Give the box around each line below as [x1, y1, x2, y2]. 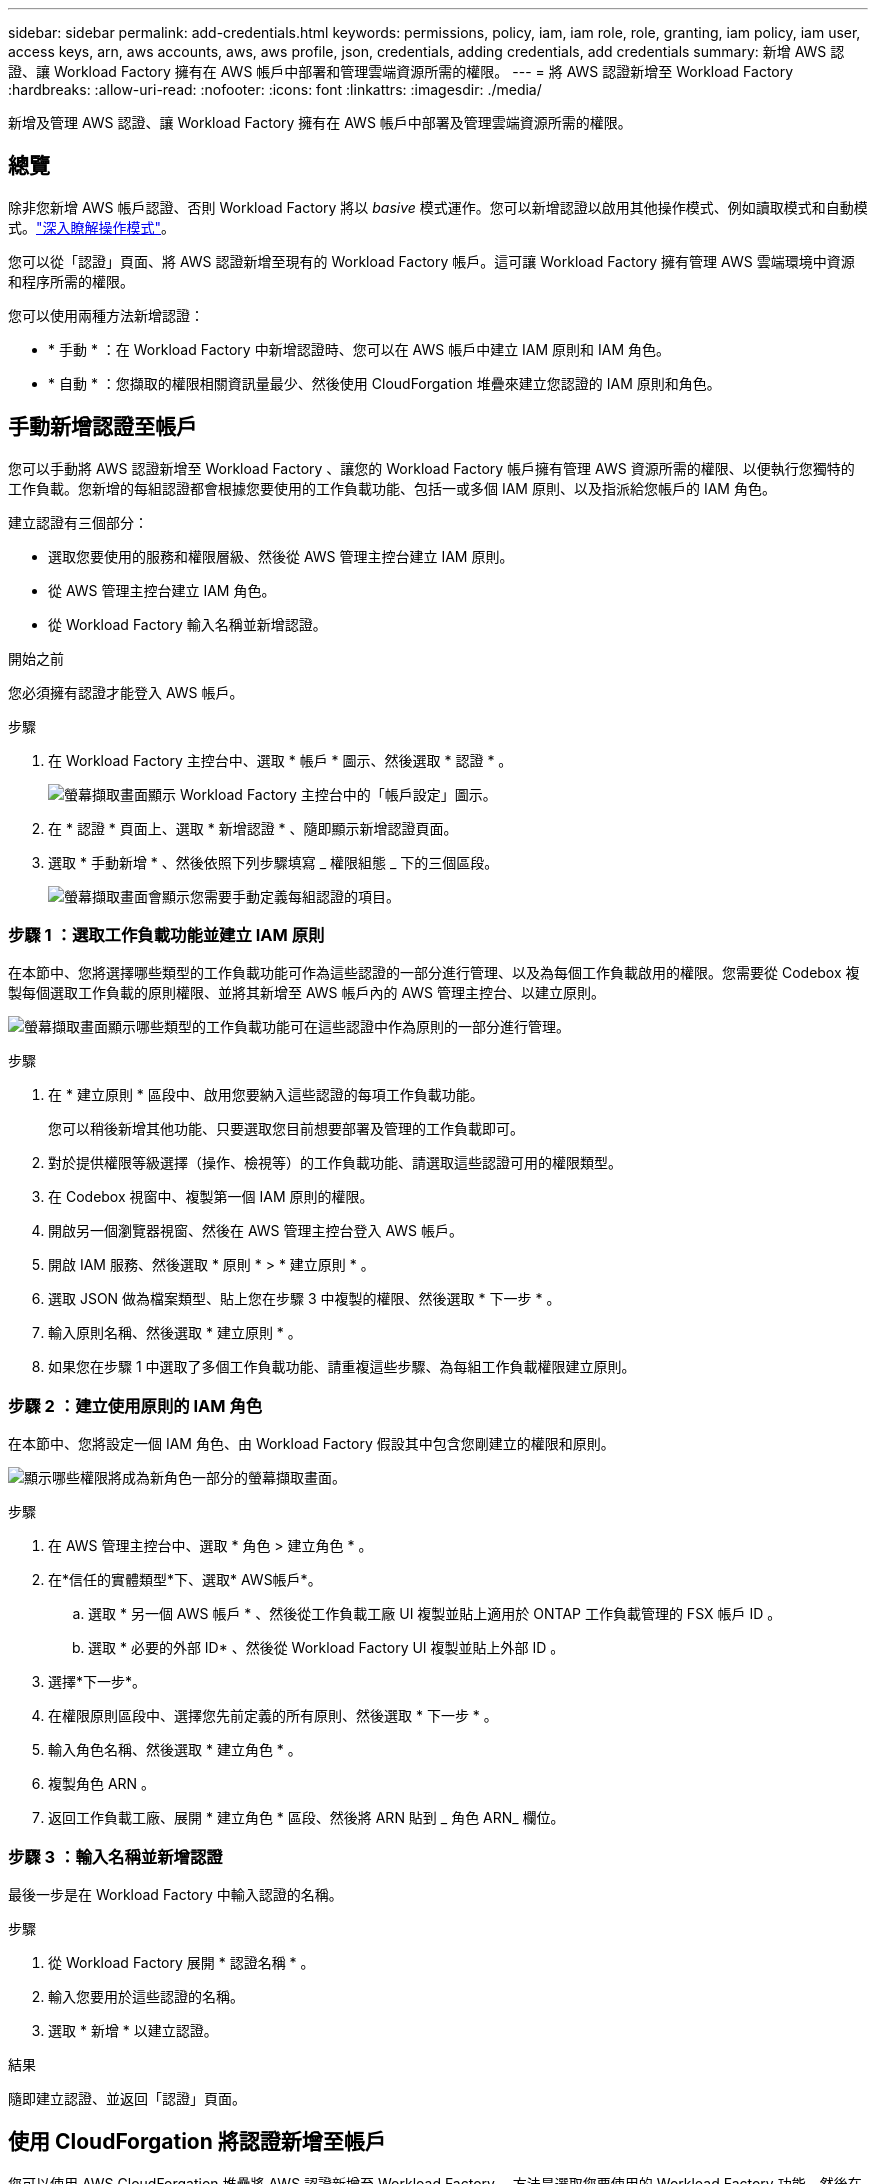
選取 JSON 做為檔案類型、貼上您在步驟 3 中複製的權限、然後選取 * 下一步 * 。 [48, 1290, 561, 1308]
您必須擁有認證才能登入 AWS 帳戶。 [8, 683, 244, 701]
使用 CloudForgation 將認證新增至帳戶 [8, 2129, 386, 2155]
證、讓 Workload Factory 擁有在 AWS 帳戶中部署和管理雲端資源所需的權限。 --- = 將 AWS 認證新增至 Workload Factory [8, 63, 794, 80]
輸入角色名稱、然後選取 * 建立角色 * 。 [48, 1741, 302, 1759]
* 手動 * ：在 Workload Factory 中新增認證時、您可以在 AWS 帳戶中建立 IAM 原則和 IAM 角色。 [48, 340, 671, 358]
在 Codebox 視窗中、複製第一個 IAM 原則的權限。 [48, 1188, 374, 1206]
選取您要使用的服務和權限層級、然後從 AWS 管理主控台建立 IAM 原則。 [48, 547, 514, 565]
